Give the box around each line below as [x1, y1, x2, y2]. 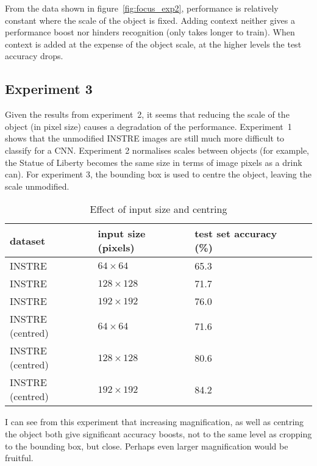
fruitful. [5, 451, 34, 464]
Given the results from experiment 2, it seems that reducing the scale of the [5, 108, 290, 121]
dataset [10, 233, 46, 248]
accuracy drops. [5, 49, 63, 62]
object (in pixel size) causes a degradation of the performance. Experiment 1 [5, 120, 292, 132]
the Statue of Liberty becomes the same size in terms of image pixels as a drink [5, 156, 302, 168]
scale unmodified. [5, 179, 69, 192]
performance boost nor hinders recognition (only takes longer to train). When [5, 26, 295, 38]
